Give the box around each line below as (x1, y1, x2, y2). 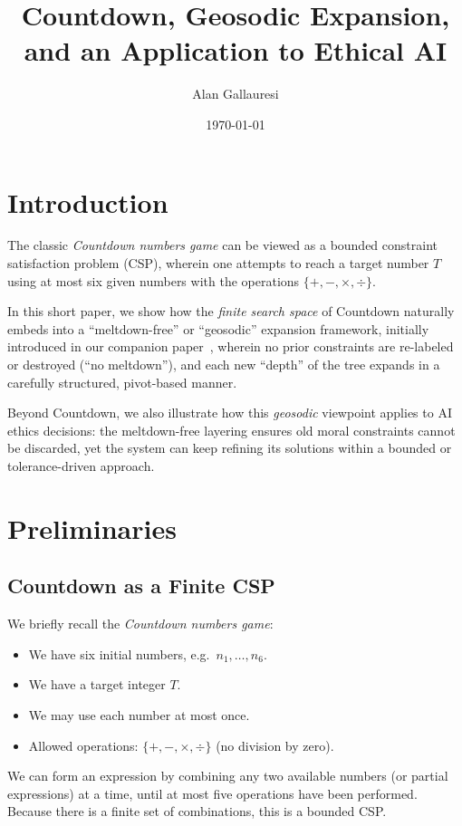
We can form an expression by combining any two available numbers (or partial (7, 766, 448, 785)
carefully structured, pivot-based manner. (7, 372, 237, 391)
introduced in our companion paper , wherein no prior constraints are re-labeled (7, 337, 454, 356)
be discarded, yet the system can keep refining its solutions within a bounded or (7, 438, 452, 457)
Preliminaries (7, 509, 177, 546)
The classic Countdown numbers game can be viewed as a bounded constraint (7, 235, 438, 255)
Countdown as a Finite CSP (7, 571, 275, 600)
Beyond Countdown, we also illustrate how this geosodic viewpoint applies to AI (7, 403, 452, 422)
